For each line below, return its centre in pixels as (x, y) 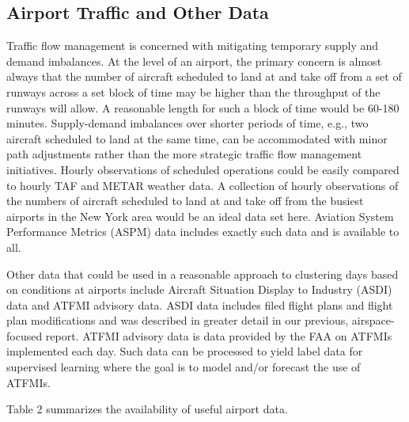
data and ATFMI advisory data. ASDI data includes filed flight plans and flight (200, 304)
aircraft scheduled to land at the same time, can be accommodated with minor (197, 138)
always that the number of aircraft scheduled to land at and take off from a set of (204, 76)
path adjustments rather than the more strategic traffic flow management (184, 154)
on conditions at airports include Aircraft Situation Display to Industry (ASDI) (199, 289)
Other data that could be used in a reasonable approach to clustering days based (203, 274)
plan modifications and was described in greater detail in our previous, (178, 320)
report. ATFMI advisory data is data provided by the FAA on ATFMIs (219, 335)
